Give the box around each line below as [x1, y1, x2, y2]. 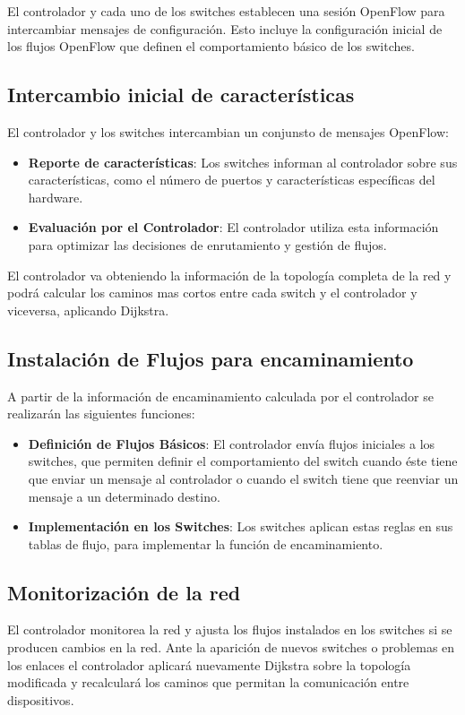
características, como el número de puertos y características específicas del [28, 170, 435, 189]
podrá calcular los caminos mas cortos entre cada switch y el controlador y [7, 283, 418, 302]
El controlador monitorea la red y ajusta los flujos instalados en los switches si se [7, 620, 452, 639]
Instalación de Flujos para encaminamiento [7, 344, 414, 372]
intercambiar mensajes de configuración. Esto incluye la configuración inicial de [7, 19, 443, 38]
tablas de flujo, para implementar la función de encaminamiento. [28, 534, 383, 553]
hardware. [28, 187, 83, 206]
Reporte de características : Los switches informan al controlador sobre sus [28, 152, 458, 171]
